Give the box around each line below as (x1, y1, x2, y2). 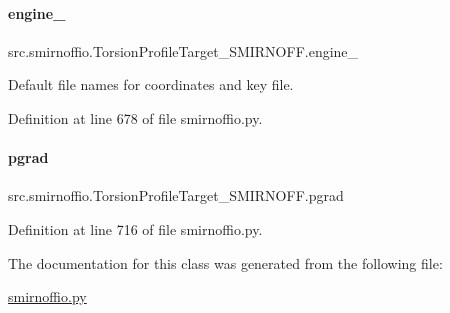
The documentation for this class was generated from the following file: (8, 252, 443, 273)
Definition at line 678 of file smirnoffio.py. (8, 107, 263, 128)
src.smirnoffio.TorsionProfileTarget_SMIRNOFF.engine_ (8, 40, 359, 61)
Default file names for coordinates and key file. (8, 74, 294, 95)
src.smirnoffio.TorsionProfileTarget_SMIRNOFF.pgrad (8, 185, 344, 206)
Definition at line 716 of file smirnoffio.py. (8, 218, 263, 239)
